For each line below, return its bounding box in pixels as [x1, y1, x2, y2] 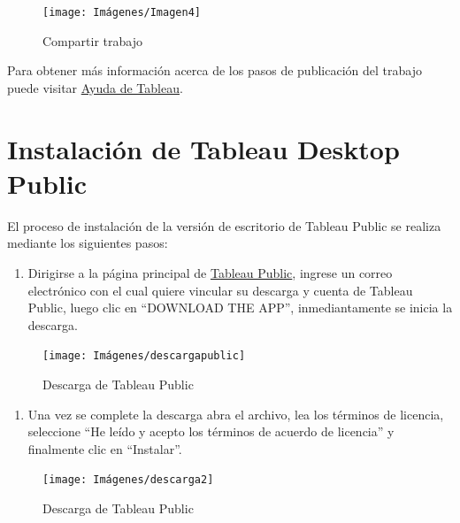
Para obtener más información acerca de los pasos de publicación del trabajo [7, 61, 422, 80]
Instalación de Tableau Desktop [7, 130, 400, 166]
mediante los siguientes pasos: [7, 234, 168, 252]
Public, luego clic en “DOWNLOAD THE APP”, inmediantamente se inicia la [27, 298, 453, 317]
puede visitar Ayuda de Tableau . [7, 78, 183, 96]
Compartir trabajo [42, 31, 142, 50]
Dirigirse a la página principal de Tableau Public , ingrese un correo [27, 263, 393, 281]
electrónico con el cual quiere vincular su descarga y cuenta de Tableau [27, 281, 413, 299]
